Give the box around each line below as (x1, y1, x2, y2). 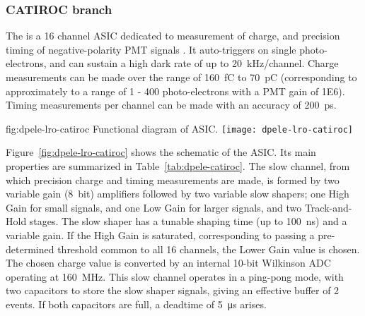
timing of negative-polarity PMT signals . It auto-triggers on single (6, 42, 296, 56)
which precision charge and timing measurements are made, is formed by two (6, 172, 340, 187)
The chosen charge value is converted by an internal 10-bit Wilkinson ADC (6, 255, 331, 270)
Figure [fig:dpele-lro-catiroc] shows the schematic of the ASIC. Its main (6, 145, 316, 159)
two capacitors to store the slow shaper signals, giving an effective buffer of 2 (6, 283, 340, 298)
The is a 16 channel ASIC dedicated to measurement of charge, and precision (6, 28, 340, 43)
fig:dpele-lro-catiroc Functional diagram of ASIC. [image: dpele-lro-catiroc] (6, 121, 354, 135)
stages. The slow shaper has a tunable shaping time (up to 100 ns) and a (29, 214, 347, 229)
